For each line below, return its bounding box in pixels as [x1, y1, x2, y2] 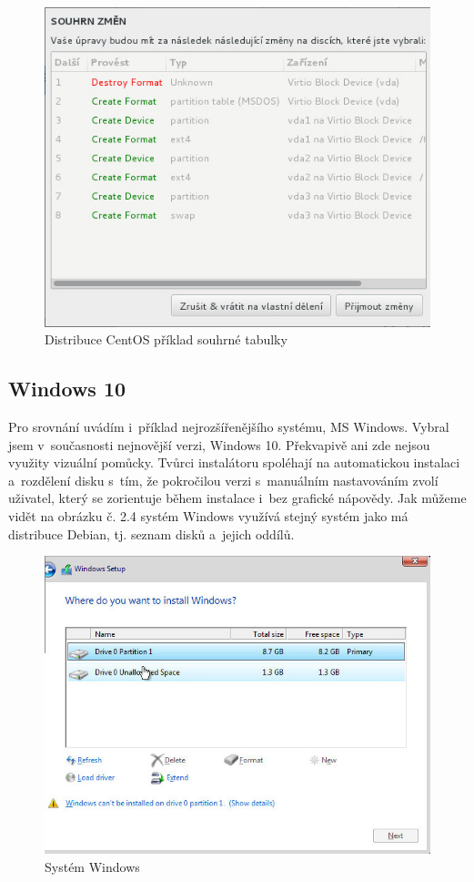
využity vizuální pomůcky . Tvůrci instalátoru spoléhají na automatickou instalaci [8, 453, 460, 472]
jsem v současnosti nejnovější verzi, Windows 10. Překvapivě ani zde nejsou [8, 435, 430, 454]
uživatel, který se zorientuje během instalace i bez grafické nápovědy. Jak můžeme [8, 488, 467, 508]
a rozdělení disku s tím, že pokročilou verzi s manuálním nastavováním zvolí [8, 470, 439, 489]
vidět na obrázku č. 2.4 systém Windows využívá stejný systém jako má [8, 507, 408, 526]
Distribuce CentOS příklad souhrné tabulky [45, 330, 287, 349]
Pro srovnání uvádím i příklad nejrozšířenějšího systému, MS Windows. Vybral [8, 417, 449, 436]
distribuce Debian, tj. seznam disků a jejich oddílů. [8, 524, 295, 543]
